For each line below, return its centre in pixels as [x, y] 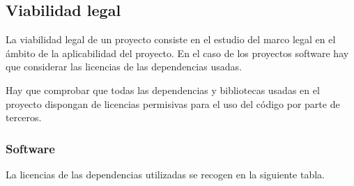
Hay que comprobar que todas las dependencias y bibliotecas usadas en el [163, 90]
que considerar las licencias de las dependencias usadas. [124, 67]
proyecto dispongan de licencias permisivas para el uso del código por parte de [173, 103]
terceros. [24, 117]
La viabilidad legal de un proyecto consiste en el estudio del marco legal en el [171, 39]
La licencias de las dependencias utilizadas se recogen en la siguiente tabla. [165, 174]
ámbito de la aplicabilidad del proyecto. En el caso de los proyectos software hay [177, 53]
